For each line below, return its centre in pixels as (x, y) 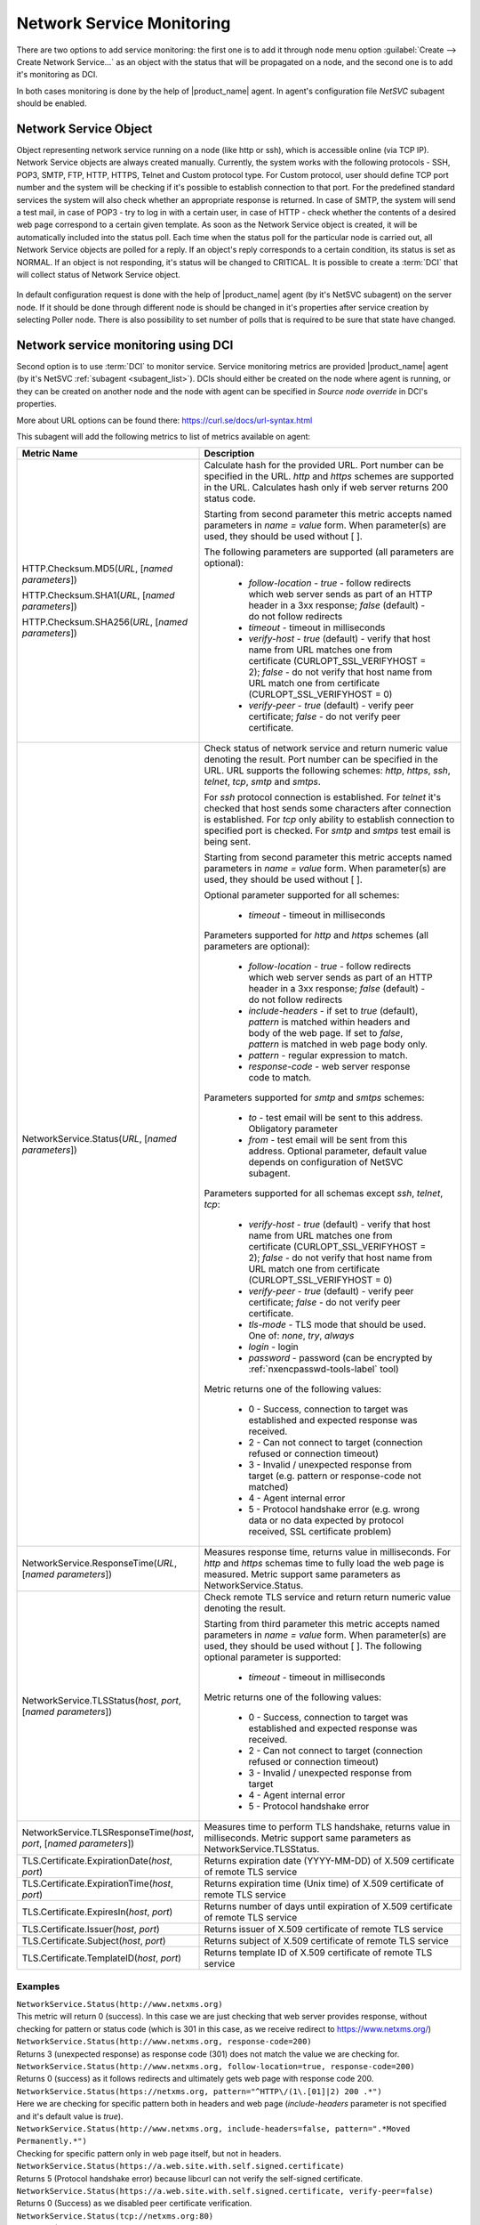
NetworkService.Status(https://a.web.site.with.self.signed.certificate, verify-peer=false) (225, 2191)
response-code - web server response (329, 1066)
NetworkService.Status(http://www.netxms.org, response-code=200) (164, 2042)
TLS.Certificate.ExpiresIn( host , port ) (97, 1912)
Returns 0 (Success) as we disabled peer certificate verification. (134, 2204)
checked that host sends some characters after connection (328, 808)
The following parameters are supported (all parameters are (329, 552)
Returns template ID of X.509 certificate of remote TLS (318, 1953)
